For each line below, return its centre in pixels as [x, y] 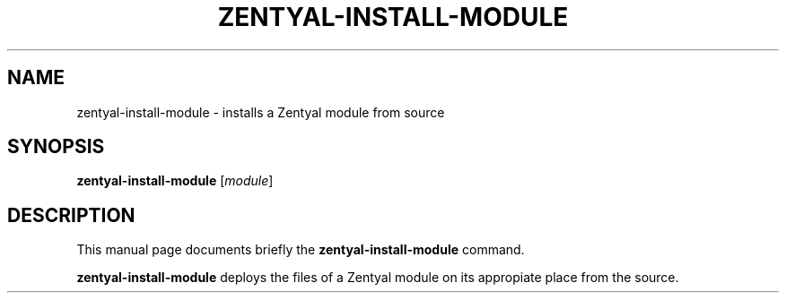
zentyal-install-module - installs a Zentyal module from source [261, 112]
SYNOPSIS [56, 147]
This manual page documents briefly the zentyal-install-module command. [301, 250]
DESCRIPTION [71, 215]
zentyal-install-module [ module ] [175, 181]
